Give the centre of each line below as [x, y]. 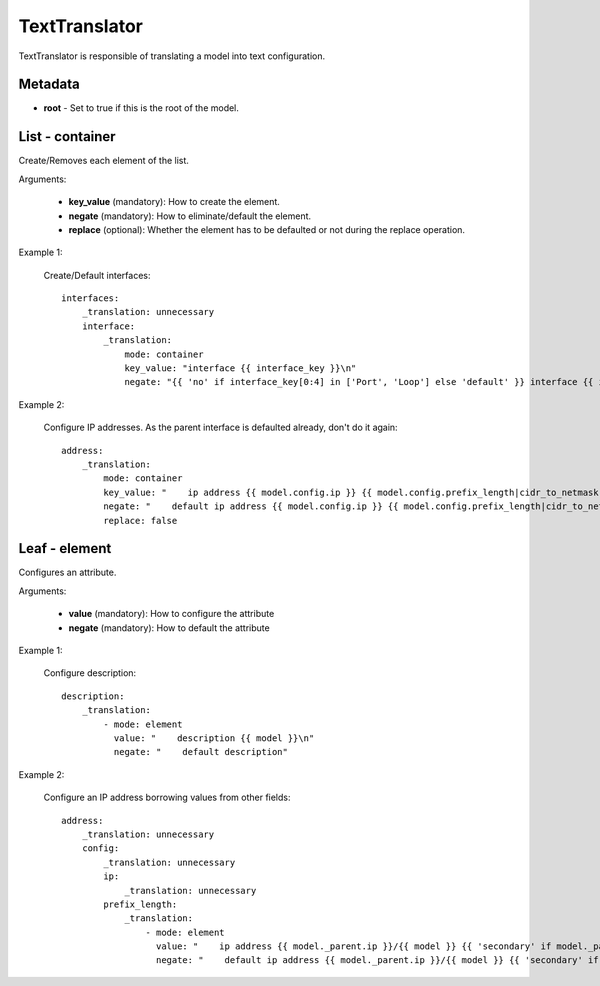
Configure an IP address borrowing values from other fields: [167, 797]
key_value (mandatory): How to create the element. [174, 202]
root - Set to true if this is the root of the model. [141, 108]
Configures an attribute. [67, 572]
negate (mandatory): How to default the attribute [169, 627]
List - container [67, 136]
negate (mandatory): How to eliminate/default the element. [190, 216]
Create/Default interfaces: [97, 275]
